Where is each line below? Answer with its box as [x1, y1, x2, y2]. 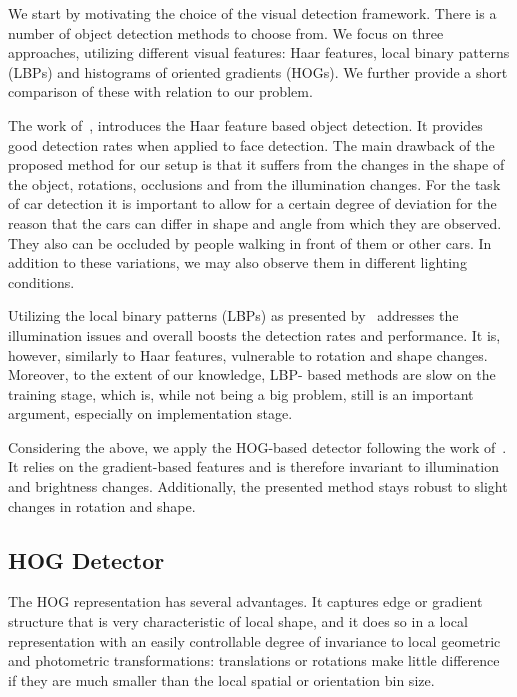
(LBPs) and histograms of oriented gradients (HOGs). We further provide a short [8, 61, 508, 82]
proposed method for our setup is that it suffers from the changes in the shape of [8, 154, 505, 175]
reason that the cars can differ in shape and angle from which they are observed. [8, 212, 502, 233]
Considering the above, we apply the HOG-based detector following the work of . [8, 436, 507, 457]
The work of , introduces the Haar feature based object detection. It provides [8, 114, 483, 135]
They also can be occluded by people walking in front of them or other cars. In [8, 232, 492, 253]
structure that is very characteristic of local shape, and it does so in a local [8, 611, 468, 632]
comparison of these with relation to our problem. [8, 81, 313, 102]
